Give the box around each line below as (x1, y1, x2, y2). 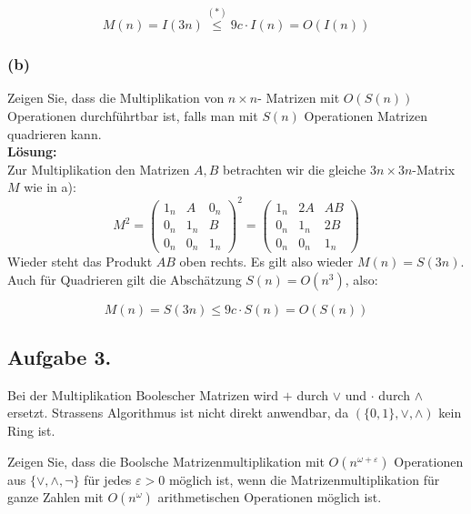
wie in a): (24, 177, 76, 197)
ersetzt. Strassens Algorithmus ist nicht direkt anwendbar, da (7, 403, 349, 422)
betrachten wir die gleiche (223, 159, 366, 178)
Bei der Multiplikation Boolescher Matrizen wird (7, 385, 279, 404)
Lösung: (7, 142, 57, 161)
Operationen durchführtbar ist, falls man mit (7, 106, 258, 126)
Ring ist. (7, 421, 55, 440)
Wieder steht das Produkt (7, 252, 153, 271)
